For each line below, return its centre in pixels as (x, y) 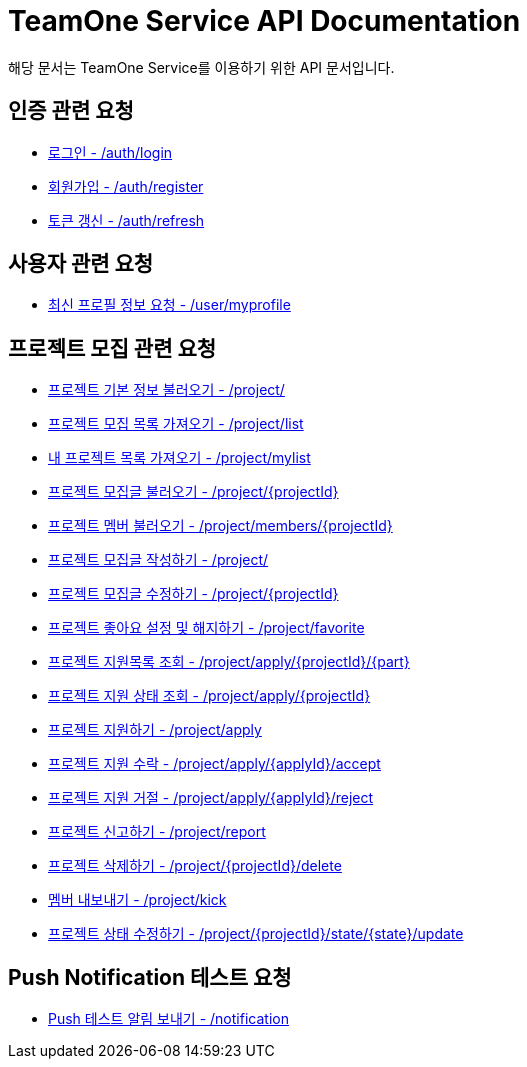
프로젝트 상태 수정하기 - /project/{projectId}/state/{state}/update (256, 934)
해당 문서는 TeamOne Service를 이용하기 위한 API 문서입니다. (201, 67)
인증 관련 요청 (71, 111)
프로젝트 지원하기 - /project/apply (155, 730)
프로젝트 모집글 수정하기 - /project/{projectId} (193, 594)
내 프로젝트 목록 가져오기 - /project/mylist (179, 458)
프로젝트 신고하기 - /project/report (157, 832)
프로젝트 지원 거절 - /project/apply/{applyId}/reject (211, 798)
